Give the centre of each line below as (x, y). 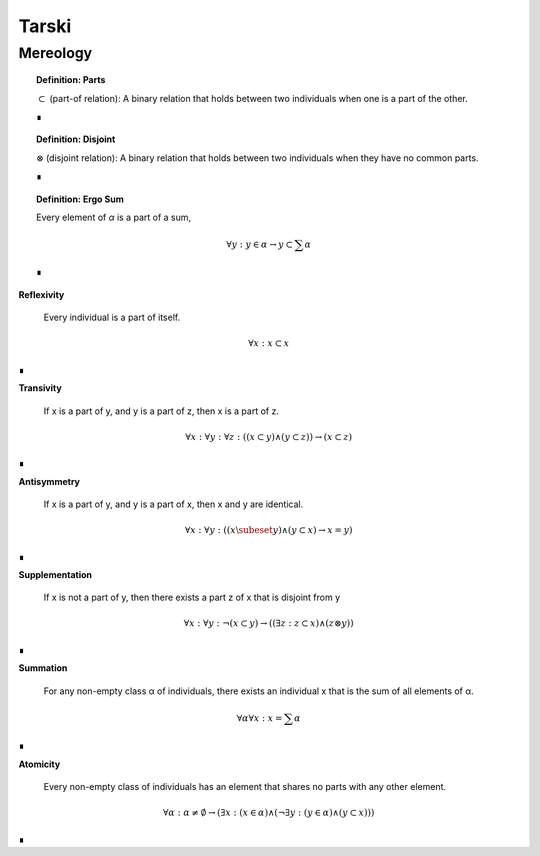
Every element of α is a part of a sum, (114, 217)
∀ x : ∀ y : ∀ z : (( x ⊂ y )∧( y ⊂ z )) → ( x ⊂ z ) (269, 436)
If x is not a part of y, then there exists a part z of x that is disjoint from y (191, 597)
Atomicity (39, 764)
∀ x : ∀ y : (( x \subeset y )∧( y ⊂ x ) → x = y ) (269, 530)
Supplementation (55, 574)
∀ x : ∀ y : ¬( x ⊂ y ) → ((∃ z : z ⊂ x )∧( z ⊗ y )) (268, 623)
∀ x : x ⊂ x (269, 343)
